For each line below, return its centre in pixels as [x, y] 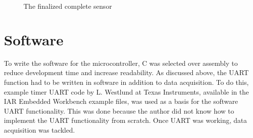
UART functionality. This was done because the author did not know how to [119, 110]
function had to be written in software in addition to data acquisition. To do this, [126, 82]
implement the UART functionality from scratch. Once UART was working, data [126, 120]
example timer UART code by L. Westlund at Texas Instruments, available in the [126, 91]
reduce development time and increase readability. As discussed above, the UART [126, 72]
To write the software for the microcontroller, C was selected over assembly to [121, 63]
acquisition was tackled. [39, 129]
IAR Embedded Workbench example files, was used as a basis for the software [121, 101]
